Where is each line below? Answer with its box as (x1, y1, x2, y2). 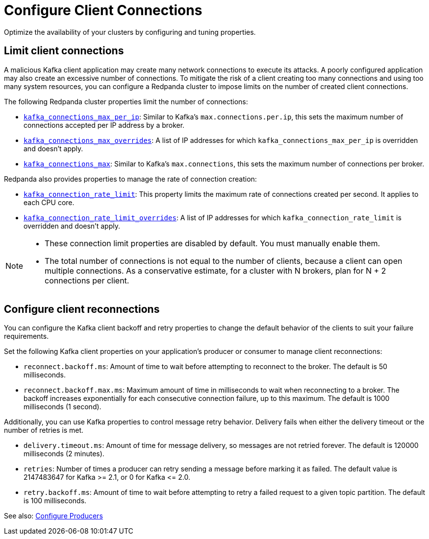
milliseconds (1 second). (24, 402, 101, 411)
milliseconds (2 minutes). (24, 449, 104, 458)
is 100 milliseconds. (24, 496, 87, 505)
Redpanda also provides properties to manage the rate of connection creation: (4, 174, 257, 183)
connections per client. (45, 275, 129, 285)
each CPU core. (24, 198, 75, 207)
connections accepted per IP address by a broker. (24, 120, 185, 129)
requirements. (4, 332, 49, 341)
